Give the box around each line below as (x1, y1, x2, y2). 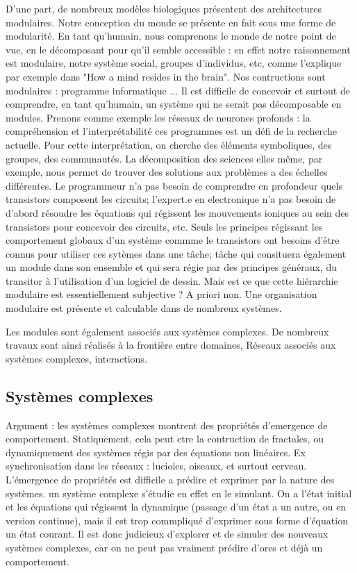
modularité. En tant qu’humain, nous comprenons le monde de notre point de (6, 28, 336, 43)
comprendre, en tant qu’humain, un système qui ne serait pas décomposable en (6, 97, 342, 111)
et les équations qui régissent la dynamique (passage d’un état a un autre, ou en (6, 499, 347, 514)
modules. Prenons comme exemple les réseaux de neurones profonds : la (6, 110, 310, 124)
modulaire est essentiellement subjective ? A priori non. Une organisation (6, 287, 317, 301)
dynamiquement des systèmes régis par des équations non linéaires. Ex (6, 445, 306, 459)
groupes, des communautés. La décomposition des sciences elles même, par (6, 151, 323, 165)
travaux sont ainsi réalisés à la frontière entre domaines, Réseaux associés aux (6, 338, 336, 352)
